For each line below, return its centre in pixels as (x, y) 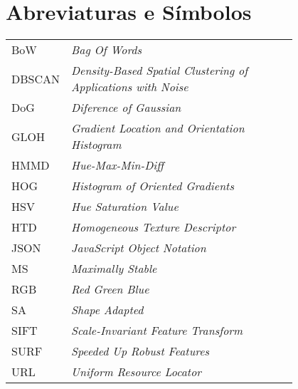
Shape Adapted (107, 310)
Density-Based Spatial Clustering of (160, 71)
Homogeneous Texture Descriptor (154, 227)
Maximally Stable (114, 269)
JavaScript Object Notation (139, 248)
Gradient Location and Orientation (158, 128)
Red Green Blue (110, 289)
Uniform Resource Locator (137, 372)
